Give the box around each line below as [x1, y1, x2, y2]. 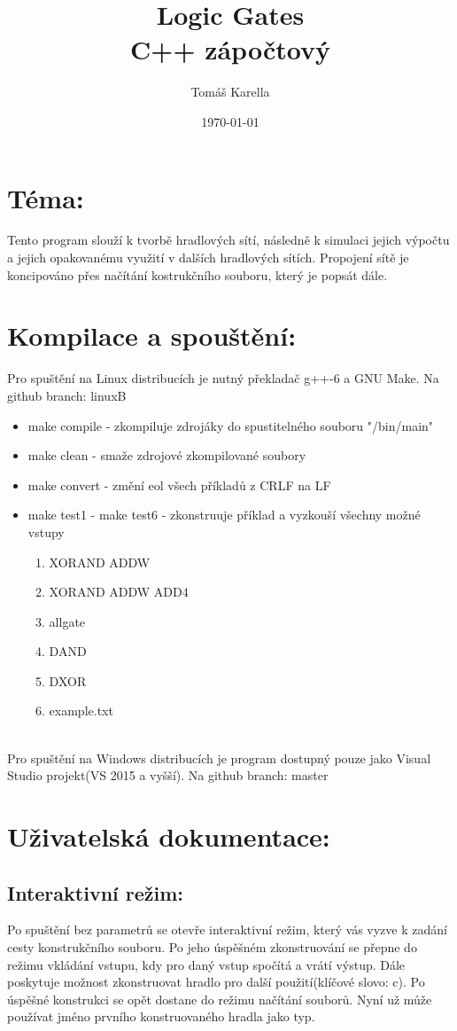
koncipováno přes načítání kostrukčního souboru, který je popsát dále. [7, 265, 388, 284]
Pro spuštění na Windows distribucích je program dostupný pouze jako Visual [7, 748, 431, 767]
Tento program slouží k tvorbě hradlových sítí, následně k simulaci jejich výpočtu [7, 230, 450, 249]
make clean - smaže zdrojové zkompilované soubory [27, 446, 306, 465]
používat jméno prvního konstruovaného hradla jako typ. [7, 1007, 315, 1026]
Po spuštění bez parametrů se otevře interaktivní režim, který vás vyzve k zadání [7, 920, 447, 939]
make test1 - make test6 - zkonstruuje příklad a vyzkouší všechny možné [27, 505, 421, 524]
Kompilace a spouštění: [7, 317, 297, 354]
